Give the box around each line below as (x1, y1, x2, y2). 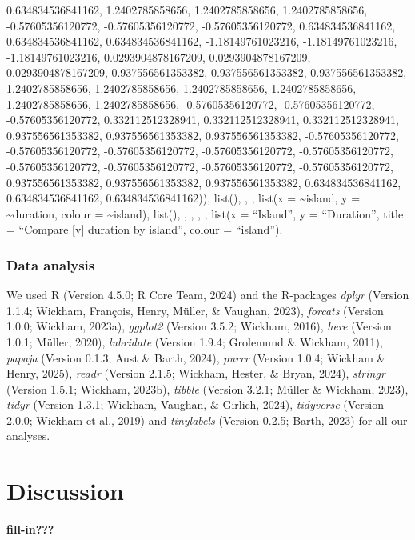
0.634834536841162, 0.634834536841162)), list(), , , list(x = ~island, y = (6, 190, 361, 206)
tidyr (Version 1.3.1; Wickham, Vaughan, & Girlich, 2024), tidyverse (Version (6, 396, 384, 413)
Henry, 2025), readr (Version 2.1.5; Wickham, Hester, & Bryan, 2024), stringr (6, 365, 385, 382)
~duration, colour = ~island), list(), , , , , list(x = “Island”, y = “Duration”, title (6, 205, 404, 222)
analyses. (6, 427, 50, 444)
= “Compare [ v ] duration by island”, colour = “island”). (6, 221, 283, 238)
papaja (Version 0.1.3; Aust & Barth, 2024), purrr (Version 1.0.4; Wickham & (6, 349, 386, 366)
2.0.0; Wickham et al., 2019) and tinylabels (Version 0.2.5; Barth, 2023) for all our (6, 411, 408, 428)
